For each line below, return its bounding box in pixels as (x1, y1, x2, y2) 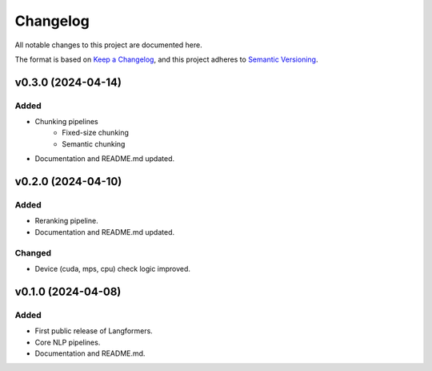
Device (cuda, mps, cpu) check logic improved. (34, 264, 191, 273)
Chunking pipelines (34, 117, 99, 127)
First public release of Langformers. (34, 326, 154, 336)
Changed (14, 247, 52, 258)
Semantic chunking (62, 139, 126, 148)
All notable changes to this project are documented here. (14, 40, 203, 50)
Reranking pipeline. (34, 216, 99, 226)
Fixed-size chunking (62, 128, 130, 138)
